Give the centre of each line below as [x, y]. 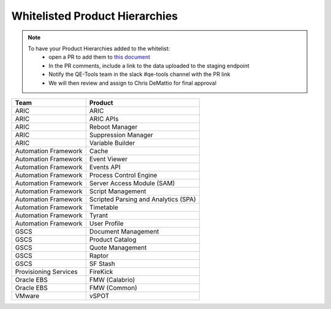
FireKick [101, 272]
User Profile [106, 223]
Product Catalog [113, 239]
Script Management [118, 191]
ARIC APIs [104, 118]
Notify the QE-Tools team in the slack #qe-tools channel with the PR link [139, 74]
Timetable [104, 207]
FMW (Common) [113, 288]
